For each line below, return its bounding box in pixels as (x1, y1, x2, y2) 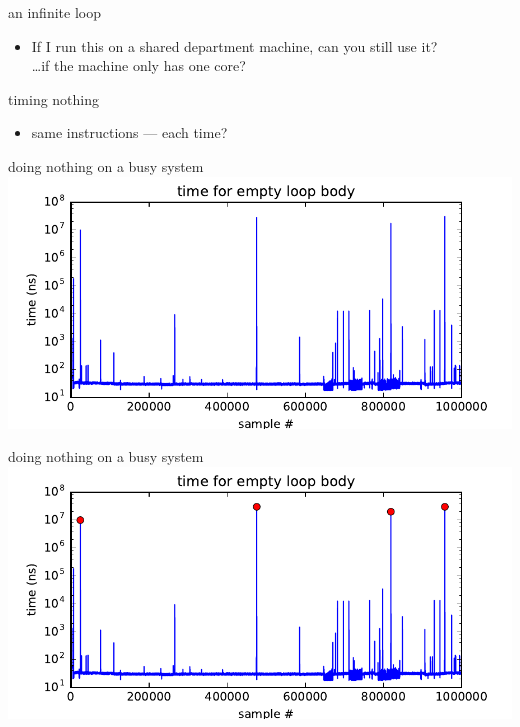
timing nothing (8, 88, 100, 109)
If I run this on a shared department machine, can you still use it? (31, 35, 438, 56)
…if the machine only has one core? (31, 55, 246, 76)
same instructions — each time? (31, 122, 228, 143)
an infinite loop (8, 2, 101, 22)
